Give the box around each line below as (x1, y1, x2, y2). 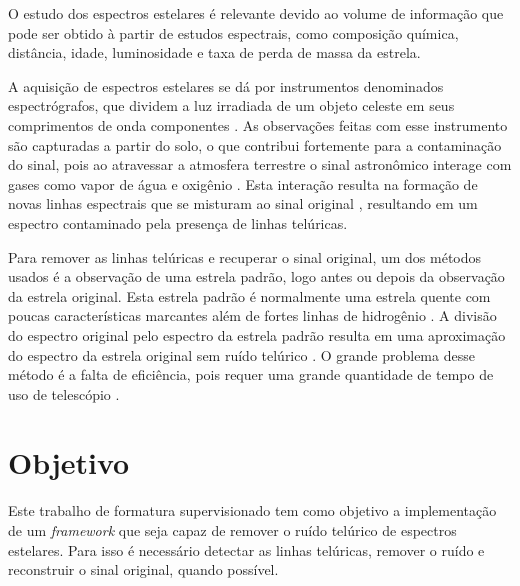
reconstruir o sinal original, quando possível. (8, 559, 279, 580)
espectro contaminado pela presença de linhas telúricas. (8, 212, 348, 233)
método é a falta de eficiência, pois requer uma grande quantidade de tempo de (8, 364, 494, 385)
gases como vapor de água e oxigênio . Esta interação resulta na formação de (8, 173, 478, 194)
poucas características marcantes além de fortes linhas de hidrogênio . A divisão (8, 305, 497, 326)
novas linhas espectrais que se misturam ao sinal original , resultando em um (8, 193, 478, 214)
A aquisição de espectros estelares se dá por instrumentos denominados (8, 75, 444, 96)
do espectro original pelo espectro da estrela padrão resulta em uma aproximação (8, 324, 506, 345)
